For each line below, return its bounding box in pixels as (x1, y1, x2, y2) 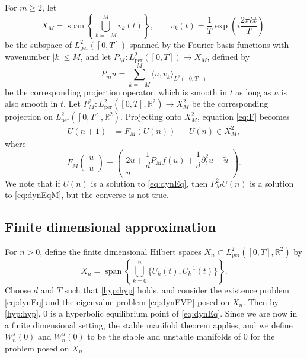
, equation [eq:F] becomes (197, 110, 290, 123)
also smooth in (5, 97, 58, 110)
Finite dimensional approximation (5, 218, 216, 236)
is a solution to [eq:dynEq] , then (91, 177, 208, 189)
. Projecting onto (120, 110, 182, 123)
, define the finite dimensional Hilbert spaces (40, 245, 202, 257)
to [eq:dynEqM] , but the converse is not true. (5, 188, 169, 201)
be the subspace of (5, 38, 72, 50)
